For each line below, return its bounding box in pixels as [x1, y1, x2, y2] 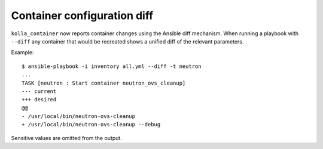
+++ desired [22, 96, 57, 103]
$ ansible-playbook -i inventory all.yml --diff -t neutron [22, 63, 202, 70]
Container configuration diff [11, 9, 154, 22]
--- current [22, 88, 57, 95]
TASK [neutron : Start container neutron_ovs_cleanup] [22, 79, 186, 86]
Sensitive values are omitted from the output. [11, 134, 122, 141]
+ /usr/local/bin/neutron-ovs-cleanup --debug [22, 121, 161, 128]
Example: [11, 49, 34, 56]
